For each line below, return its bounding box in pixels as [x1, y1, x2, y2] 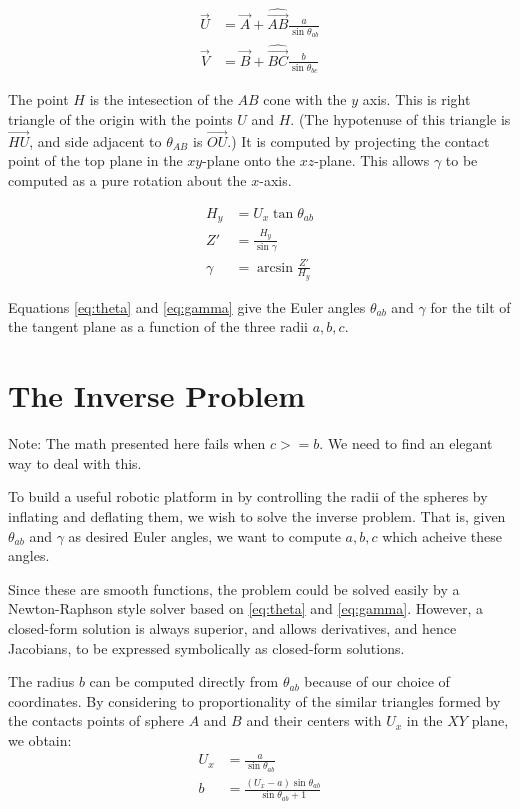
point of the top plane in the [8, 150, 183, 171]
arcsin [257, 260, 293, 275]
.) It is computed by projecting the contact [227, 130, 490, 151]
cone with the [263, 89, 347, 110]
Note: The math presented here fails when [8, 433, 266, 454]
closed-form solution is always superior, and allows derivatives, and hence [8, 617, 457, 638]
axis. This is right [362, 89, 471, 110]
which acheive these [382, 525, 502, 546]
